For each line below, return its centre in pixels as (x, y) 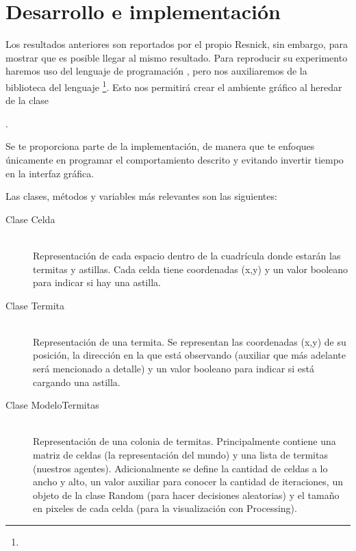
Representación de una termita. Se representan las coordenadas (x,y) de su (190, 341)
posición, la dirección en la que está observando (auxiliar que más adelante (189, 355)
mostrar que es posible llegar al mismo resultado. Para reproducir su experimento (177, 57)
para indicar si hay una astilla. (97, 282)
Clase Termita (35, 305)
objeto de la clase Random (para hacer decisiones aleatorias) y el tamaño (186, 495)
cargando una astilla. (77, 382)
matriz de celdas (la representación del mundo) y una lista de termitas (180, 455)
